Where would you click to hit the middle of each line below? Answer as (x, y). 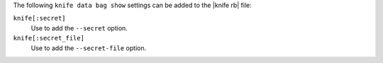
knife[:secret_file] (49, 38)
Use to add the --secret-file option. (89, 48)
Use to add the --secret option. (79, 28)
